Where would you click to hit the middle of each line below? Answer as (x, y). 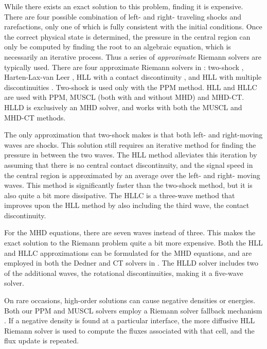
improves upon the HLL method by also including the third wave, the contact (127, 205)
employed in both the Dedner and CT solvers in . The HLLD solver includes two (131, 263)
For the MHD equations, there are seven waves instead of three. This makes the (130, 232)
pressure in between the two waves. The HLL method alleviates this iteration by (131, 155)
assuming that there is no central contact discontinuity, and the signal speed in (129, 164)
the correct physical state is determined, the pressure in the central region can (127, 36)
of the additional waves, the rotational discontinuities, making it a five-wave (124, 273)
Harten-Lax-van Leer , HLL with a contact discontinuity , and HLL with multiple (133, 77)
